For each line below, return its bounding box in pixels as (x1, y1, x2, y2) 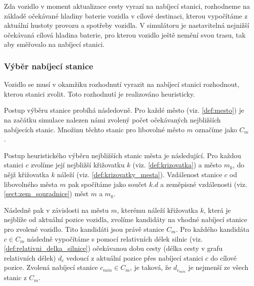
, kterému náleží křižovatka (117, 204, 198, 215)
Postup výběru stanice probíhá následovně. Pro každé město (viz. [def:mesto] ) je (4, 105, 244, 115)
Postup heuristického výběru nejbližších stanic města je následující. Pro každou (4, 150, 241, 160)
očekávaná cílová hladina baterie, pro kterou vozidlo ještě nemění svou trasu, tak (4, 29, 246, 40)
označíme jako (195, 124, 237, 134)
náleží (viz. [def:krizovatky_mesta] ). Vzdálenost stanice (57, 169, 222, 179)
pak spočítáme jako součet (68, 179, 147, 189)
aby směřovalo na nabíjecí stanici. (4, 39, 105, 49)
